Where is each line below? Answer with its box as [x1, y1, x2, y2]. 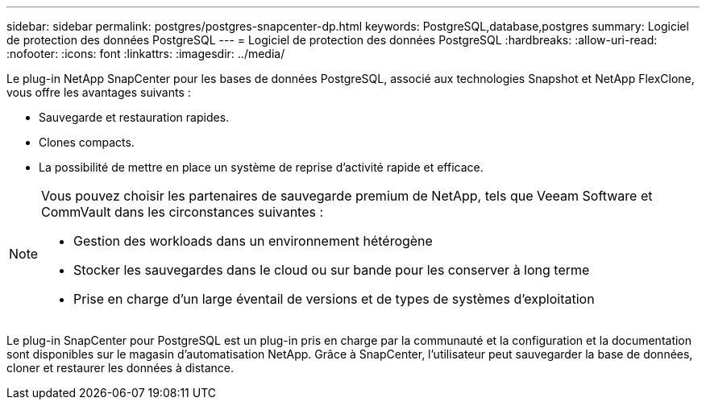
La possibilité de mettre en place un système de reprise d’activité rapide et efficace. [39, 160, 484, 174]
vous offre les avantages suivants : [6, 85, 191, 99]
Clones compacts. [39, 135, 135, 149]
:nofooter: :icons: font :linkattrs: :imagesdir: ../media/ [6, 47, 285, 60]
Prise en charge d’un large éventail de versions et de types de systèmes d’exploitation [73, 291, 595, 307]
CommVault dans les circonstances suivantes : [41, 204, 324, 220]
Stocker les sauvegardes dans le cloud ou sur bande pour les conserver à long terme [73, 262, 590, 278]
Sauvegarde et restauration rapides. [39, 110, 230, 124]
